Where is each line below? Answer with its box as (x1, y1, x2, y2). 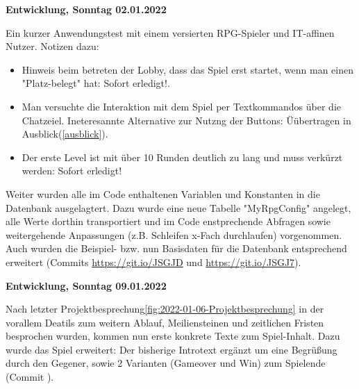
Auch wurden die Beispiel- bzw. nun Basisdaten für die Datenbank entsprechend (6, 241, 347, 256)
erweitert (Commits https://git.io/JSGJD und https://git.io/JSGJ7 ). (6, 254, 301, 269)
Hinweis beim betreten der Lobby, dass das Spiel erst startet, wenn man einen (22, 62, 353, 76)
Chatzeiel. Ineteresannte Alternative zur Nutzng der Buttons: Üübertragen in (22, 113, 351, 127)
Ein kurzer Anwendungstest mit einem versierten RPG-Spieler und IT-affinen (6, 25, 335, 40)
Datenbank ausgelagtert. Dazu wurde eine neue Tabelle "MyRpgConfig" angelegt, (6, 200, 351, 215)
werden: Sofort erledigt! (22, 163, 122, 178)
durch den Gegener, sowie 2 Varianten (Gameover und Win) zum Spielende (6, 356, 326, 370)
